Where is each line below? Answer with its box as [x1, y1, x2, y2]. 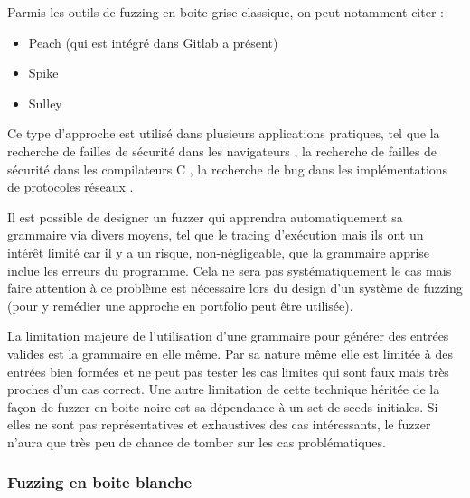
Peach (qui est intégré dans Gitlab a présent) [28, 33, 278, 52]
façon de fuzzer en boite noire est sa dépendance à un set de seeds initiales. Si [7, 397, 438, 416]
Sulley [28, 93, 62, 112]
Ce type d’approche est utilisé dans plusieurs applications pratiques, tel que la [7, 124, 440, 143]
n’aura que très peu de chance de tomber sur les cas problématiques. [7, 432, 386, 451]
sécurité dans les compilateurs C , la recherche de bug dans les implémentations [7, 159, 448, 178]
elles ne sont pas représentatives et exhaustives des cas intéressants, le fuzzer [7, 415, 431, 434]
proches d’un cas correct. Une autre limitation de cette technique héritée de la [7, 380, 440, 399]
